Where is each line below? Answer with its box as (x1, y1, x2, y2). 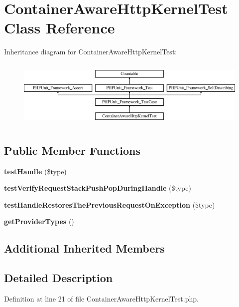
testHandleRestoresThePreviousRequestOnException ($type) (4, 199, 215, 210)
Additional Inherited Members (4, 241, 165, 256)
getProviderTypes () (4, 216, 74, 227)
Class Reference (4, 17, 115, 38)
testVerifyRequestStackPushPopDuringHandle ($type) (4, 183, 191, 193)
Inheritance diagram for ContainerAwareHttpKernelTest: (4, 46, 177, 57)
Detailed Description (4, 270, 113, 286)
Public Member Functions (4, 142, 140, 158)
